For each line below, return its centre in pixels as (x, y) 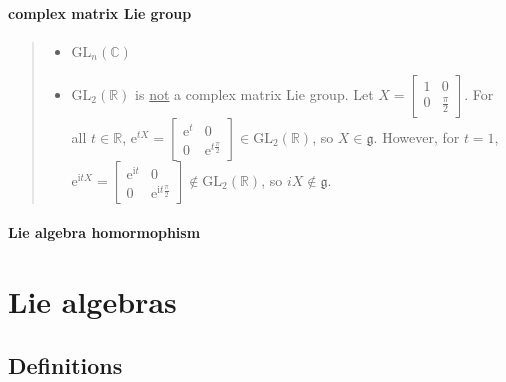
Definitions (65, 364)
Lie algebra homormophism (104, 232)
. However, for (416, 136)
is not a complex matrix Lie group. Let (254, 93)
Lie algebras (92, 301)
